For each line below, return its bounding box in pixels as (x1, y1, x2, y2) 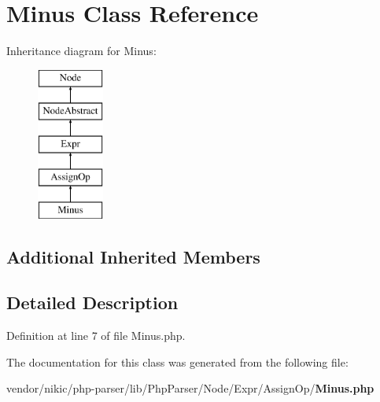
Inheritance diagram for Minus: (6, 42, 157, 59)
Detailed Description (6, 290, 179, 315)
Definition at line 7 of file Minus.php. (6, 327, 186, 344)
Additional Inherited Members (6, 244, 260, 268)
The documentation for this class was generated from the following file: (6, 353, 349, 370)
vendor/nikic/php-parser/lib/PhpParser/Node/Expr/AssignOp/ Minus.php (6, 380, 374, 396)
